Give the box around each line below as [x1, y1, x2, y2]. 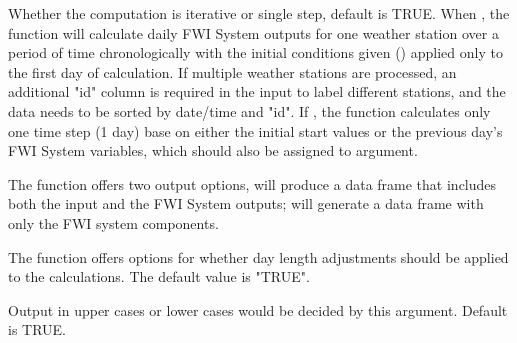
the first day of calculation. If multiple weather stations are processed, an [8, 61, 457, 82]
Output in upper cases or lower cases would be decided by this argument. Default [8, 299, 508, 320]
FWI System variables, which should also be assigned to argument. [8, 140, 418, 161]
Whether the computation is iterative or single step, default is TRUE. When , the [8, 3, 510, 23]
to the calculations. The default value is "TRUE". [8, 266, 310, 287]
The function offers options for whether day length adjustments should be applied [8, 246, 509, 267]
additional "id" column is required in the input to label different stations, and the [8, 81, 506, 102]
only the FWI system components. [8, 212, 219, 233]
